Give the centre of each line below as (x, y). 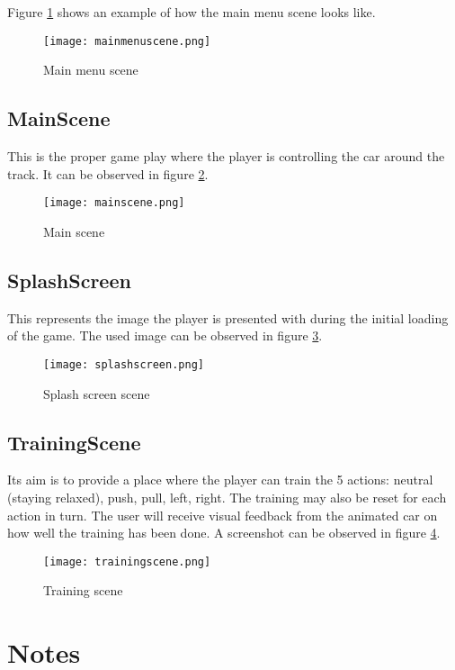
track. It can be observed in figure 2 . (108, 173)
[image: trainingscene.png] (127, 561)
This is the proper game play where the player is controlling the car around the (226, 156)
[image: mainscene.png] (114, 203)
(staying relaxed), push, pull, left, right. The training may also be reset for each (227, 497)
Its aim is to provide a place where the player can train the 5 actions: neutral (220, 480)
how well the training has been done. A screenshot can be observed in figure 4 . (224, 533)
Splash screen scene (97, 393)
